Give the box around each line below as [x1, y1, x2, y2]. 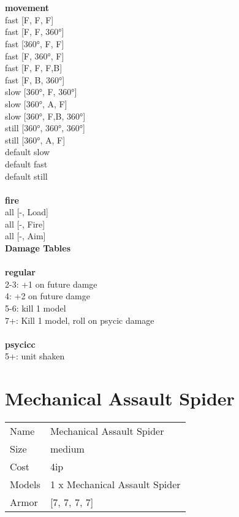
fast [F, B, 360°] [5, 73, 65, 86]
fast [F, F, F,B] [5, 61, 63, 74]
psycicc [5, 337, 36, 350]
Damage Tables [5, 242, 71, 255]
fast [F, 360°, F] [5, 49, 64, 62]
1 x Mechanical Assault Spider [50, 477, 181, 492]
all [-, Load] [5, 205, 48, 218]
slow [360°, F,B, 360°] [5, 109, 86, 122]
